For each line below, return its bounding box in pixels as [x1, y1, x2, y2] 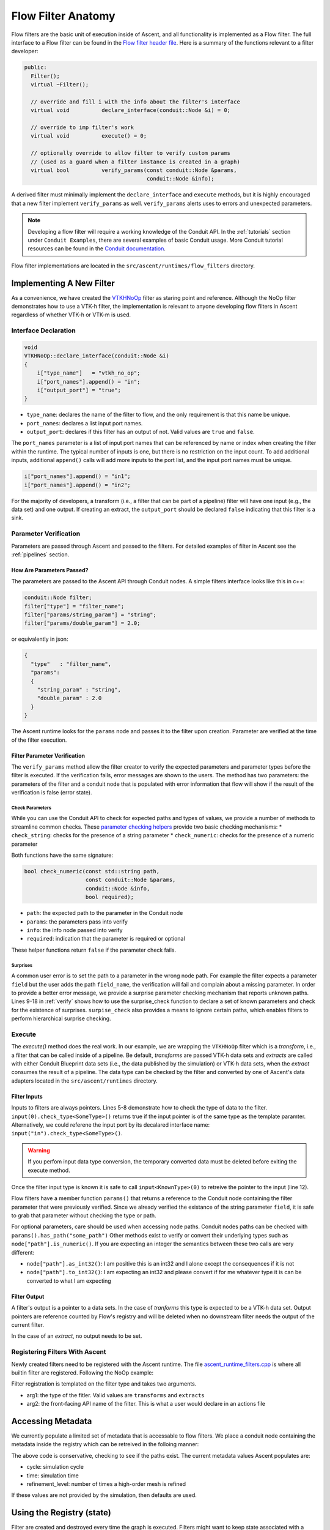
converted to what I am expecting [26, 1277, 111, 1285]
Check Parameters [11, 805, 52, 811]
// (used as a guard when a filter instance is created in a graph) [31, 158, 241, 165]
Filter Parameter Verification [11, 752, 86, 759]
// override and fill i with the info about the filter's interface [31, 98, 241, 105]
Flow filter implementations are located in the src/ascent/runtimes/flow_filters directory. [11, 262, 255, 269]
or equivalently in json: [11, 635, 68, 643]
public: [24, 64, 47, 71]
